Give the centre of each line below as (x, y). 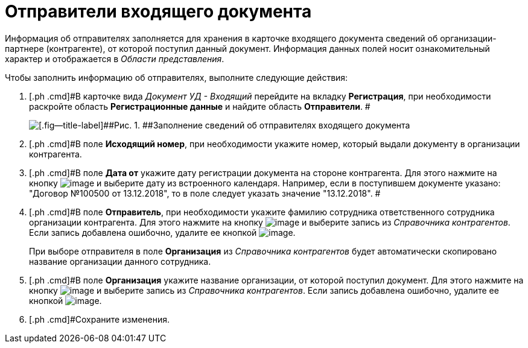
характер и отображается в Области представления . (115, 59)
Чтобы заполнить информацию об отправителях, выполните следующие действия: (177, 77)
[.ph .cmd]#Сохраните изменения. (100, 319)
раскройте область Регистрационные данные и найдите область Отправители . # (200, 106)
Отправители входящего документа (158, 11)
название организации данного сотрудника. (120, 261)
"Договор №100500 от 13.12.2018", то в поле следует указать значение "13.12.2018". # (205, 193)
